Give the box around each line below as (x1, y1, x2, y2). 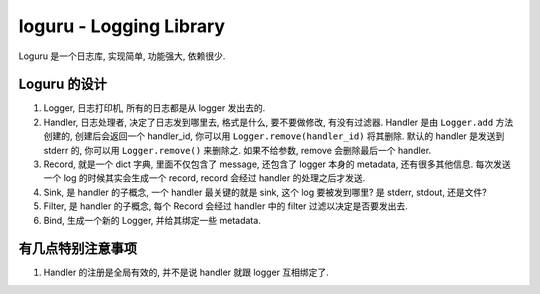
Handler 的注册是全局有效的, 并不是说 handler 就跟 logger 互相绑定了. (43, 266, 329, 279)
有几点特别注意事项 (18, 240, 137, 257)
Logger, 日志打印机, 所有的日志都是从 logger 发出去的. (43, 102, 266, 114)
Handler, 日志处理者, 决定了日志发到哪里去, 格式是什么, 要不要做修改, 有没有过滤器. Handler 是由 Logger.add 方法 (43, 116, 514, 128)
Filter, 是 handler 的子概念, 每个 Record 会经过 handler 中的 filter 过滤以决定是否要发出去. (43, 200, 409, 212)
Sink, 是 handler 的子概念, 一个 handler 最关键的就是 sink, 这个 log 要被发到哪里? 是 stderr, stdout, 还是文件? (43, 186, 487, 198)
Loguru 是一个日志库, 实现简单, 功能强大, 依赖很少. (18, 50, 226, 62)
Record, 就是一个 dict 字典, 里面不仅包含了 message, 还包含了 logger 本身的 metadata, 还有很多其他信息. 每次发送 (43, 158, 512, 170)
